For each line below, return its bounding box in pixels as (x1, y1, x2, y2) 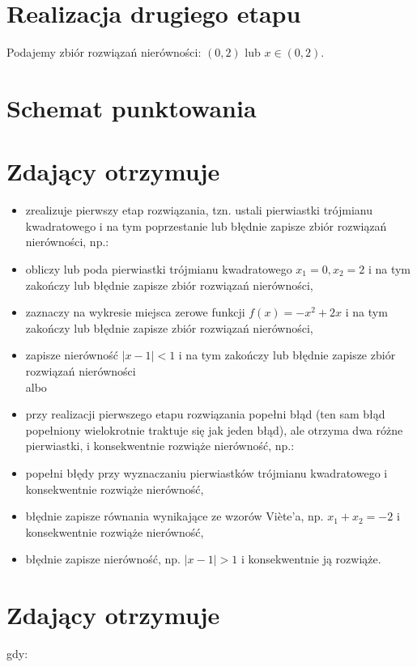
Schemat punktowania (6, 91, 257, 124)
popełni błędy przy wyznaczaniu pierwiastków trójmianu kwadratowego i (25, 464, 388, 481)
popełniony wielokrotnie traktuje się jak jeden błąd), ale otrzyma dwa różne (25, 421, 403, 438)
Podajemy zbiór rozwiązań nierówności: (6, 44, 202, 61)
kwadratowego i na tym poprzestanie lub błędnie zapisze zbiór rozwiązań (25, 217, 387, 234)
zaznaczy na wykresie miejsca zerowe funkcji (25, 304, 245, 321)
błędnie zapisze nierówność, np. (25, 550, 181, 567)
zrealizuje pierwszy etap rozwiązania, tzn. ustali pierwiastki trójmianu (25, 202, 373, 219)
